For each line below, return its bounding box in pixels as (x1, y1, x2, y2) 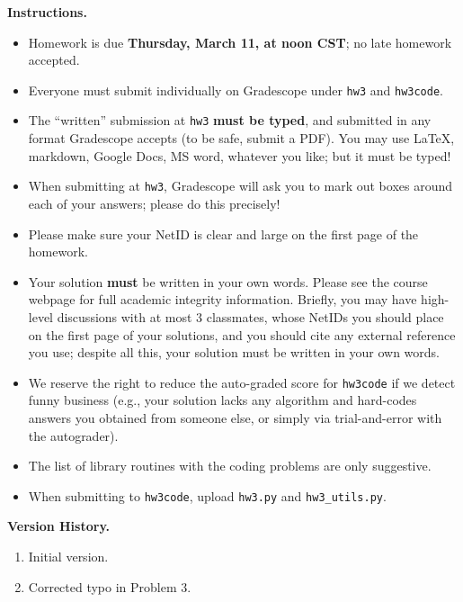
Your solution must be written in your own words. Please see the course (28, 272, 428, 291)
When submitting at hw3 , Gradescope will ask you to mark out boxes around (28, 176, 453, 195)
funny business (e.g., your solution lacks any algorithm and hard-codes (28, 391, 417, 409)
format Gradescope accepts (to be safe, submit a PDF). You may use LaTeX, (28, 129, 455, 148)
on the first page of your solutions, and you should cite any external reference (28, 325, 456, 344)
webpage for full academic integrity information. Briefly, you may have (28, 290, 417, 309)
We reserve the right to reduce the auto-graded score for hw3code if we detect (28, 373, 456, 391)
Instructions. (7, 3, 87, 21)
